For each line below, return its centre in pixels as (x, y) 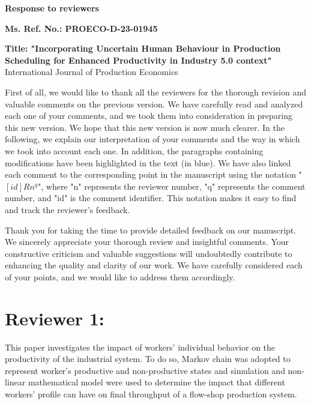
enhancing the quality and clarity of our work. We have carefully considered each (154, 265)
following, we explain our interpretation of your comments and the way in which (152, 139)
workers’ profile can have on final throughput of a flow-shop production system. (151, 393)
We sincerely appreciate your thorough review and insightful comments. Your (147, 242)
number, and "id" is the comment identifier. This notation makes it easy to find (151, 198)
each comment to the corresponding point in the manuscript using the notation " (153, 174)
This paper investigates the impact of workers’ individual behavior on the (140, 347)
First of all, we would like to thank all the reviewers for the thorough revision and (155, 92)
